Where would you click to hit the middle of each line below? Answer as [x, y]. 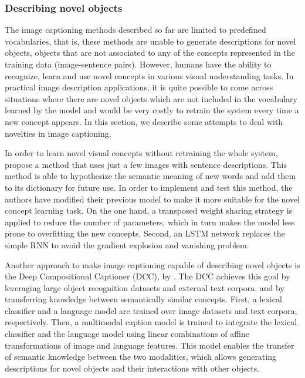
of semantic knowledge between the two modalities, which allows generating [140, 357]
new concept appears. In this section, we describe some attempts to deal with [144, 121]
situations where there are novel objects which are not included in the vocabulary [151, 98]
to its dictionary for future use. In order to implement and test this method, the [149, 187]
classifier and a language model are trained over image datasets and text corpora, [151, 310]
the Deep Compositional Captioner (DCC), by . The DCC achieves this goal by [148, 276]
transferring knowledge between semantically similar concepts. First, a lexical [143, 299]
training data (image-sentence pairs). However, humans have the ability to [138, 64]
